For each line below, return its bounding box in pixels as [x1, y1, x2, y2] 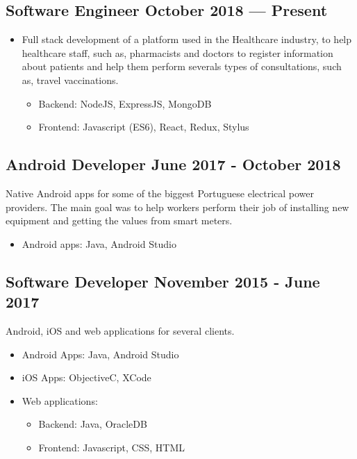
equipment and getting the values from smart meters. [6, 213, 233, 228]
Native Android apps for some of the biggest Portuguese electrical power [6, 185, 315, 200]
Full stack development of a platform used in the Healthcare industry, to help [22, 32, 352, 47]
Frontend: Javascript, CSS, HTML [38, 440, 185, 454]
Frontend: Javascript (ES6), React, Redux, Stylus [38, 119, 249, 134]
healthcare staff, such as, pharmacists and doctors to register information [22, 45, 333, 60]
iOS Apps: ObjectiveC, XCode [22, 370, 151, 385]
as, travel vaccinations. [22, 72, 119, 87]
